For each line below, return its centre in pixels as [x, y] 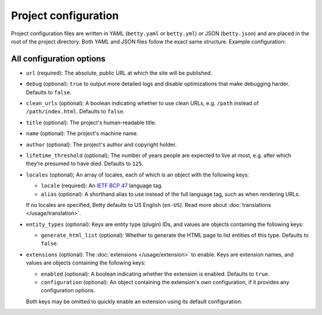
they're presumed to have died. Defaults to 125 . [85, 163]
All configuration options [58, 59]
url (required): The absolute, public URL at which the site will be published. [119, 73]
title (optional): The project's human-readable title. [91, 122]
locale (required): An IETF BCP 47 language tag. [102, 186]
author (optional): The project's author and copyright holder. [101, 144]
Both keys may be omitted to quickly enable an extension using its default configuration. [134, 301]
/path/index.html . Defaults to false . [75, 112]
